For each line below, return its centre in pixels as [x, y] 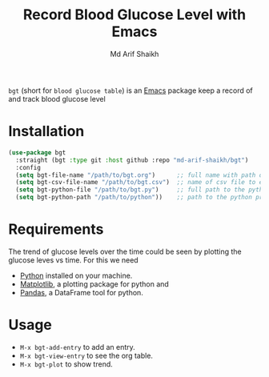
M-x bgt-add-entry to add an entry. [78, 347]
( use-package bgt [37, 152]
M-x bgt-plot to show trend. [66, 364]
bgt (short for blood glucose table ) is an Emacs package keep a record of [131, 90]
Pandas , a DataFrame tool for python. [82, 292]
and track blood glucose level [57, 98]
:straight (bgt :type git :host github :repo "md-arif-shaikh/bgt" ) [132, 160]
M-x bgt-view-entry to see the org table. [86, 355]
